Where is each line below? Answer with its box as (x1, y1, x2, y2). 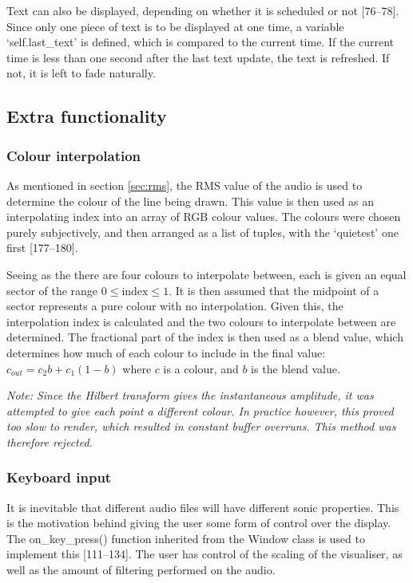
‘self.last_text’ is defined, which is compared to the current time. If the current (6, 33, 395, 50)
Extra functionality (6, 104, 167, 128)
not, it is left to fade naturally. (6, 65, 156, 81)
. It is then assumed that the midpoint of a (169, 282, 379, 298)
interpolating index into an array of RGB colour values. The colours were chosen (6, 208, 401, 225)
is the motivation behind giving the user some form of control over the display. (6, 514, 391, 531)
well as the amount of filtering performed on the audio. (6, 561, 276, 578)
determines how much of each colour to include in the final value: (6, 344, 326, 360)
